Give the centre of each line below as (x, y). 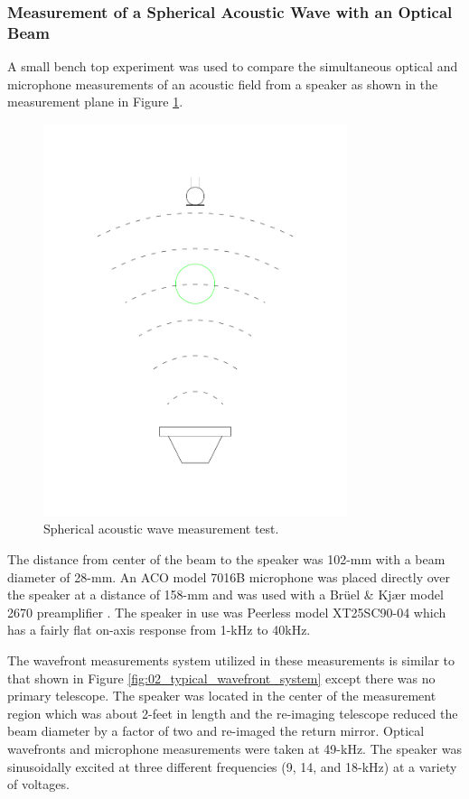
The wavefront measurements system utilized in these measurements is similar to (231, 660)
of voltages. (38, 784)
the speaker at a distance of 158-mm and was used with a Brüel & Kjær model (225, 595)
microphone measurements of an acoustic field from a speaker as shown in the (223, 84)
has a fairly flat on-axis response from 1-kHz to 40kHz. (159, 630)
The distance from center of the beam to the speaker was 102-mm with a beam (226, 559)
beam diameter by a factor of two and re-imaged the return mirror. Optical (216, 731)
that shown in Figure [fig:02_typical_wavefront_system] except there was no (221, 678)
